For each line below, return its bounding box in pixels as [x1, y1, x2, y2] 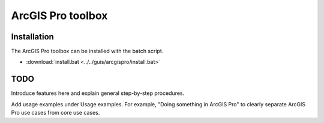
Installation [11, 32, 54, 42]
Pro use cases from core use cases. [11, 109, 100, 116]
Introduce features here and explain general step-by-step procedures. [11, 90, 185, 97]
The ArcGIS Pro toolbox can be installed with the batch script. [11, 48, 164, 55]
